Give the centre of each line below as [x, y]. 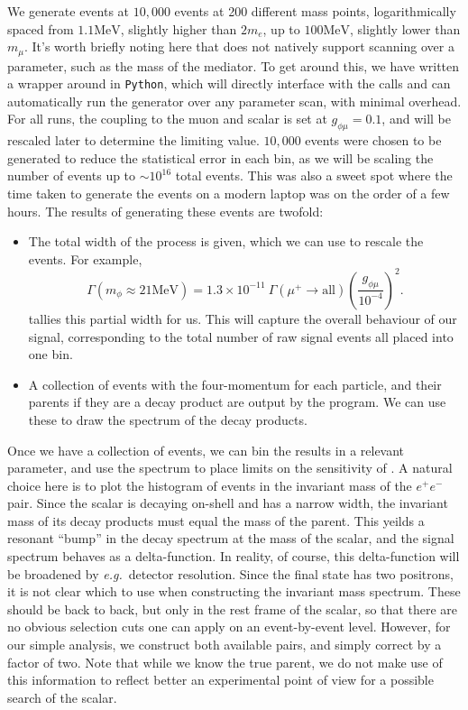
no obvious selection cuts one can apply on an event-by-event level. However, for [229, 627]
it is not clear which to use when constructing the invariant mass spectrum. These [234, 591]
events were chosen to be [373, 140]
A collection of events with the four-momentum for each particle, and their [235, 384]
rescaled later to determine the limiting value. [133, 140]
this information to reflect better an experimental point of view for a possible [220, 680]
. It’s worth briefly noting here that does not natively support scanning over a [239, 46]
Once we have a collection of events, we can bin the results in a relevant [206, 450]
